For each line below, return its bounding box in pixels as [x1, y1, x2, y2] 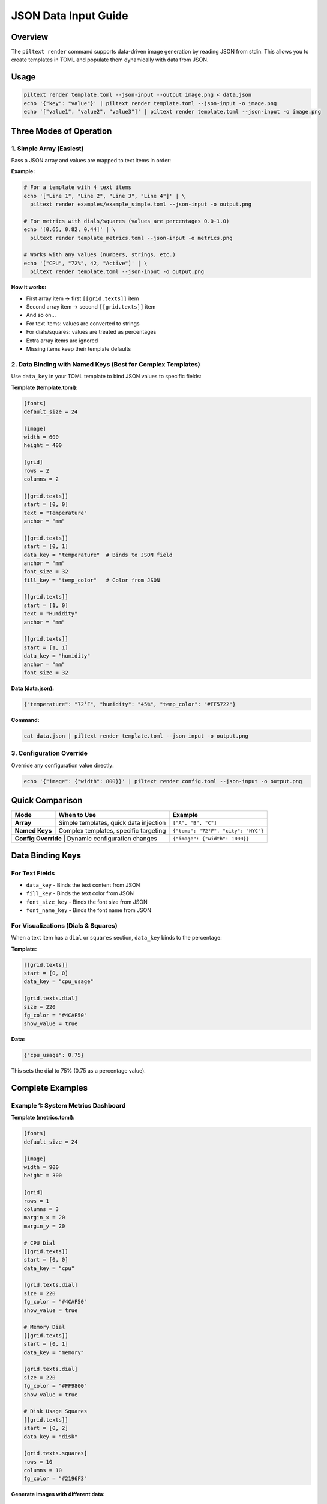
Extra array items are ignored [26, 337, 98, 344]
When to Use [58, 811, 96, 819]
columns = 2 [23, 476, 59, 482]
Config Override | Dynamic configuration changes [14, 834, 157, 843]
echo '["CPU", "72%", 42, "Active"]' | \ [23, 259, 148, 267]
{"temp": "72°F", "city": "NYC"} [172, 827, 264, 834]
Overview [11, 32, 49, 42]
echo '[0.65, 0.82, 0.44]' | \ [23, 226, 116, 233]
